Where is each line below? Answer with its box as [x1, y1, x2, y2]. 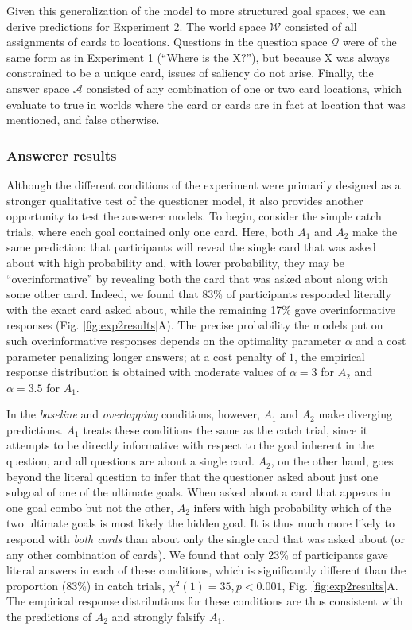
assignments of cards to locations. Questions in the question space [6, 33, 328, 50]
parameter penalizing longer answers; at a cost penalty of [6, 348, 286, 364]
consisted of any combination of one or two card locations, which [86, 80, 402, 96]
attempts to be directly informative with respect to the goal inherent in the [6, 437, 374, 453]
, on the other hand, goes [270, 453, 394, 469]
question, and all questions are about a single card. [6, 453, 255, 469]
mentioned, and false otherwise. [6, 111, 160, 128]
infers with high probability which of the [193, 499, 391, 515]
